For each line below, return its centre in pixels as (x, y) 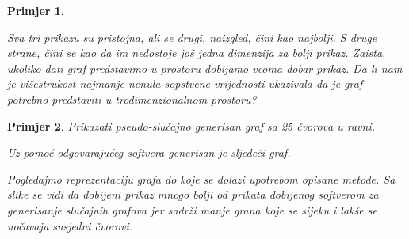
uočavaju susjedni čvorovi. (70, 225)
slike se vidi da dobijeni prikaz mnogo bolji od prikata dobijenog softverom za (193, 194)
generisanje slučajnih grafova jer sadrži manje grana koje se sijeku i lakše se (192, 209)
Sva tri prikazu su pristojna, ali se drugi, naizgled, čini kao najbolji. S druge (192, 37)
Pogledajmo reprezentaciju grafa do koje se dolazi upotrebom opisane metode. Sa (201, 178)
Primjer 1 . (36, 10)
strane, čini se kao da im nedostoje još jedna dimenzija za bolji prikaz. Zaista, (197, 53)
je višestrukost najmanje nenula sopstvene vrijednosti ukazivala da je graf (185, 83)
